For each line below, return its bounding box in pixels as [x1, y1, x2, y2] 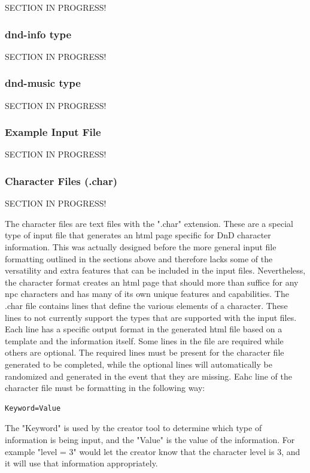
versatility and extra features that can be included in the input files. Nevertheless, [5, 264, 306, 277]
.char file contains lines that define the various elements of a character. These [5, 299, 288, 311]
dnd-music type [5, 75, 81, 90]
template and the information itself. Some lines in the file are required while [5, 334, 284, 347]
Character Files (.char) [5, 173, 118, 188]
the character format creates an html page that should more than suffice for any [5, 275, 299, 288]
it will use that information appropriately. [5, 457, 158, 469]
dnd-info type [5, 26, 72, 41]
